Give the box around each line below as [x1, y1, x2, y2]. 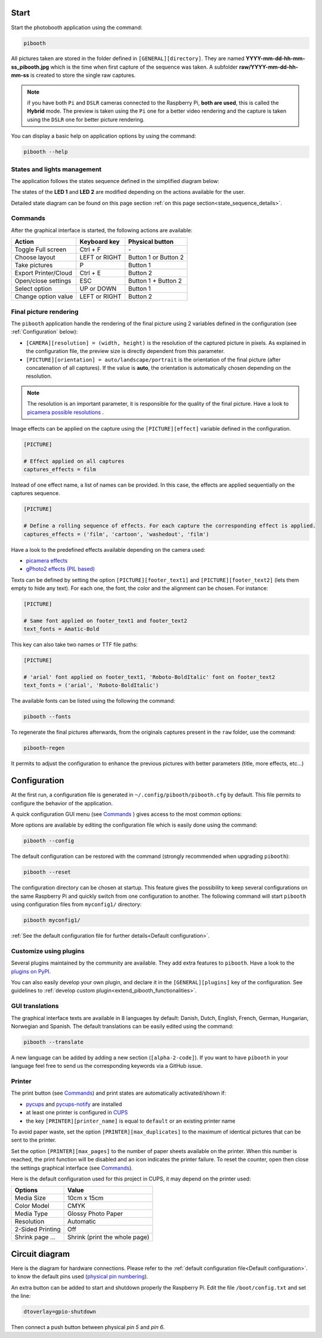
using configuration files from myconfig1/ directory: [11, 901, 142, 908]
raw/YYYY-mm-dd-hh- [239, 63, 298, 70]
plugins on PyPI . [11, 968, 51, 975]
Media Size [14, 1194, 46, 1202]
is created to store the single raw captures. [30, 72, 136, 79]
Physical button [128, 237, 174, 246]
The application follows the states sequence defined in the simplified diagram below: [11, 177, 220, 184]
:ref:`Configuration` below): [11, 328, 78, 335]
